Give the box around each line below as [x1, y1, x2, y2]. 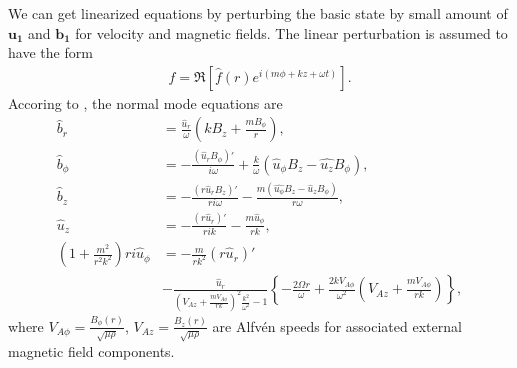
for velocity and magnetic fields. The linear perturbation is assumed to [75, 22, 508, 43]
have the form [8, 42, 93, 63]
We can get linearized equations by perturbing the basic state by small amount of [8, 3, 508, 23]
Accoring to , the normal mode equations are [8, 92, 283, 113]
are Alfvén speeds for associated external [212, 315, 462, 336]
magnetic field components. [8, 340, 175, 361]
